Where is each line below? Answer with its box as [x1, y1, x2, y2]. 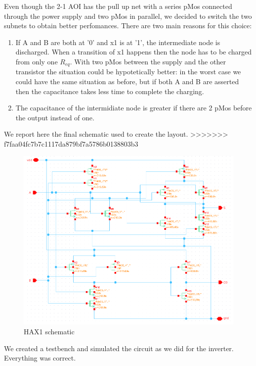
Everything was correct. [4, 353, 76, 363]
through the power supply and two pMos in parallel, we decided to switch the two [4, 10, 252, 21]
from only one [15, 56, 58, 66]
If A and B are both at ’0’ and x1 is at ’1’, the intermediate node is [15, 37, 220, 47]
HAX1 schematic [24, 326, 75, 336]
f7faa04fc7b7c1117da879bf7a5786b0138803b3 [4, 138, 138, 149]
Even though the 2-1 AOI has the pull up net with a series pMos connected [4, 1, 232, 11]
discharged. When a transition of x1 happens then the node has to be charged [15, 47, 252, 57]
